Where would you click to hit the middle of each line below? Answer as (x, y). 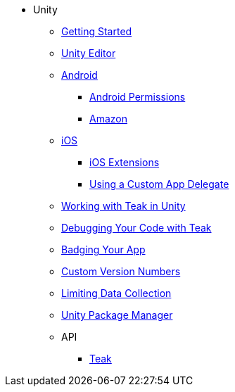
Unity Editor (89, 53)
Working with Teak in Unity (123, 206)
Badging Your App (103, 249)
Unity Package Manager (117, 315)
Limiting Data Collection (116, 293)
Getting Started (97, 31)
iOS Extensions (125, 162)
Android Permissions (138, 97)
